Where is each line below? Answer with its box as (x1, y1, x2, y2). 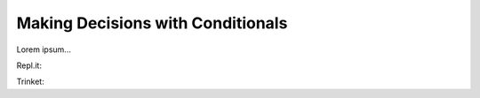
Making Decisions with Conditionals (16, 13, 288, 33)
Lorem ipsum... (16, 44, 71, 55)
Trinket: (16, 76, 44, 87)
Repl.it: (16, 60, 42, 71)
